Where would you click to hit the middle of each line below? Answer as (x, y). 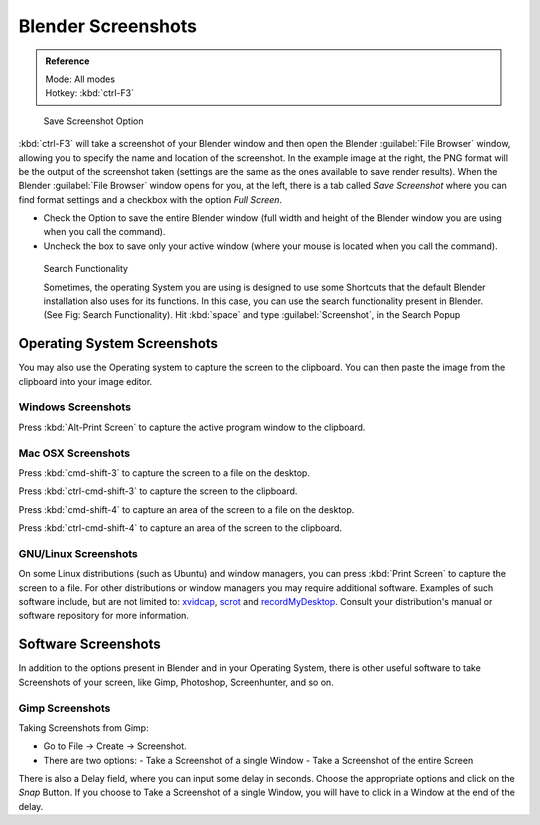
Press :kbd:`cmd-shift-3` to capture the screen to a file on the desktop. (164, 472)
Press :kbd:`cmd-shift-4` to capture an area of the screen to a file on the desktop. (186, 509)
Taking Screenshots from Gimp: (83, 727)
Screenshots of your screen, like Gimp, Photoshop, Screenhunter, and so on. (176, 682)
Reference (67, 61)
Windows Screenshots (75, 407)
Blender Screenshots (107, 26)
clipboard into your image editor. (85, 381)
